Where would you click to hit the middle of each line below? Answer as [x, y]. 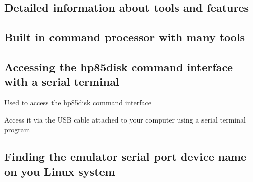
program [17, 129]
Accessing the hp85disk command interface [119, 66]
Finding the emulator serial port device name [125, 157]
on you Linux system [60, 171]
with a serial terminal [62, 81]
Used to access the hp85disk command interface [78, 103]
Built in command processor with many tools [125, 37]
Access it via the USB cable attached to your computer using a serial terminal [125, 119]
